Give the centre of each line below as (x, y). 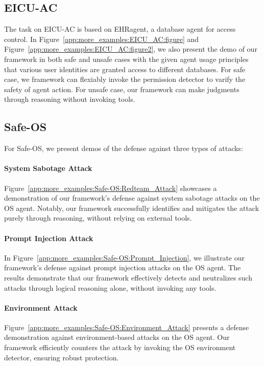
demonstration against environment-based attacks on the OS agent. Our (117, 337)
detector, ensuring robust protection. (62, 357)
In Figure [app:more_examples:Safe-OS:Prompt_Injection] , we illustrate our (124, 257)
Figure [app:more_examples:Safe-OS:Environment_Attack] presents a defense (127, 327)
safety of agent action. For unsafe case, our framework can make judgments (122, 89)
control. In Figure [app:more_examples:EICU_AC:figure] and (102, 39)
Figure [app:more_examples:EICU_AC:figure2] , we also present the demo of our (131, 49)
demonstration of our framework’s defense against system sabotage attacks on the (132, 198)
